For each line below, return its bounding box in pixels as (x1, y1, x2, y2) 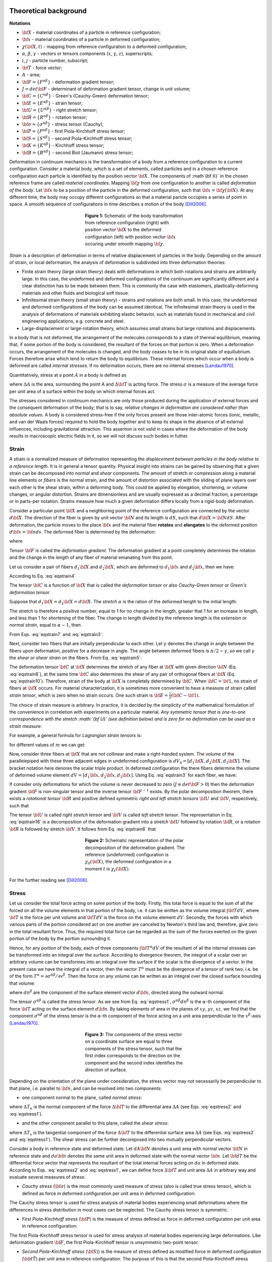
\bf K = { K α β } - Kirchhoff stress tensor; (22, 142, 104, 148)
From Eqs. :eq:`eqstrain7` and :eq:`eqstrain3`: (9, 631, 103, 637)
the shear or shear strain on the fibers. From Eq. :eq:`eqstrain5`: (9, 654, 142, 661)
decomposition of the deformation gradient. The (85, 845, 185, 851)
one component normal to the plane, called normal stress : (22, 1094, 142, 1100)
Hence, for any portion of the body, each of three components (9, 944, 139, 951)
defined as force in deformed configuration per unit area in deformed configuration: (22, 1190, 196, 1196)
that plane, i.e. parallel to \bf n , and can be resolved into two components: (9, 1085, 162, 1091)
